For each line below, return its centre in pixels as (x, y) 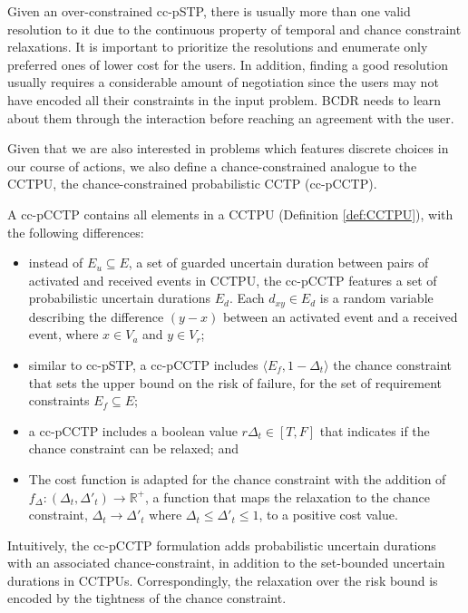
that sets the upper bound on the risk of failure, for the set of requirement (235, 382)
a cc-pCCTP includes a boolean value (133, 430)
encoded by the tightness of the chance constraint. (147, 598)
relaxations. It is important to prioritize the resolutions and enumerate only (218, 47)
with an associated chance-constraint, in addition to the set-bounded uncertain (226, 563)
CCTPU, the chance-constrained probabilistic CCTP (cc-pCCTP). (192, 184)
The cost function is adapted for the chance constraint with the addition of (237, 478)
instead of (56, 263)
